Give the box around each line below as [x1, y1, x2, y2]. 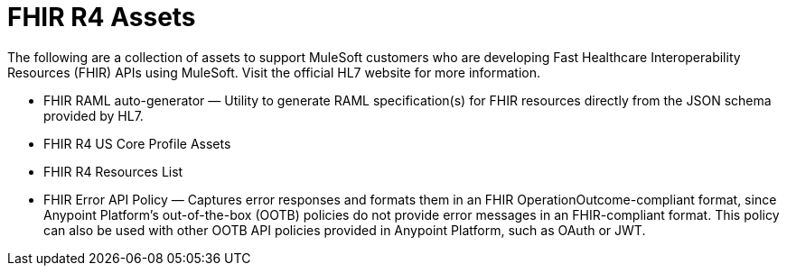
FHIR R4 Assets [7, 2, 196, 32]
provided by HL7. [43, 107, 144, 123]
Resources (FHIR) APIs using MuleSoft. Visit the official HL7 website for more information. [7, 64, 541, 80]
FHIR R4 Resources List [43, 163, 183, 179]
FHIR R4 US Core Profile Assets [43, 135, 231, 151]
